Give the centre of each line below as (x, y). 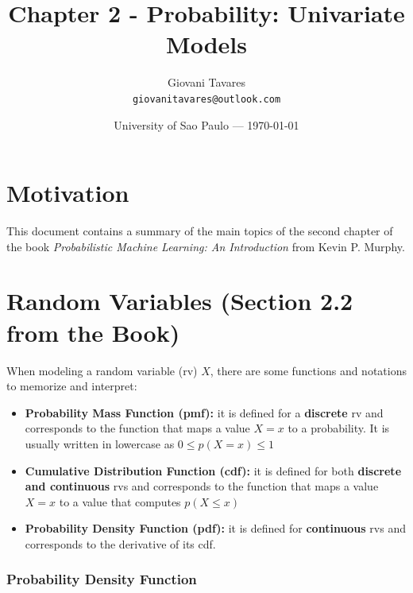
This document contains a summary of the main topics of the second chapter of (200, 231)
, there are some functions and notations (308, 370)
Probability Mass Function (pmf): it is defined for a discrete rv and (204, 412)
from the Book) (93, 332)
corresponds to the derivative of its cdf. (120, 543)
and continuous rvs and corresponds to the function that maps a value (202, 486)
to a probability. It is (339, 428)
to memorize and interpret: (72, 386)
